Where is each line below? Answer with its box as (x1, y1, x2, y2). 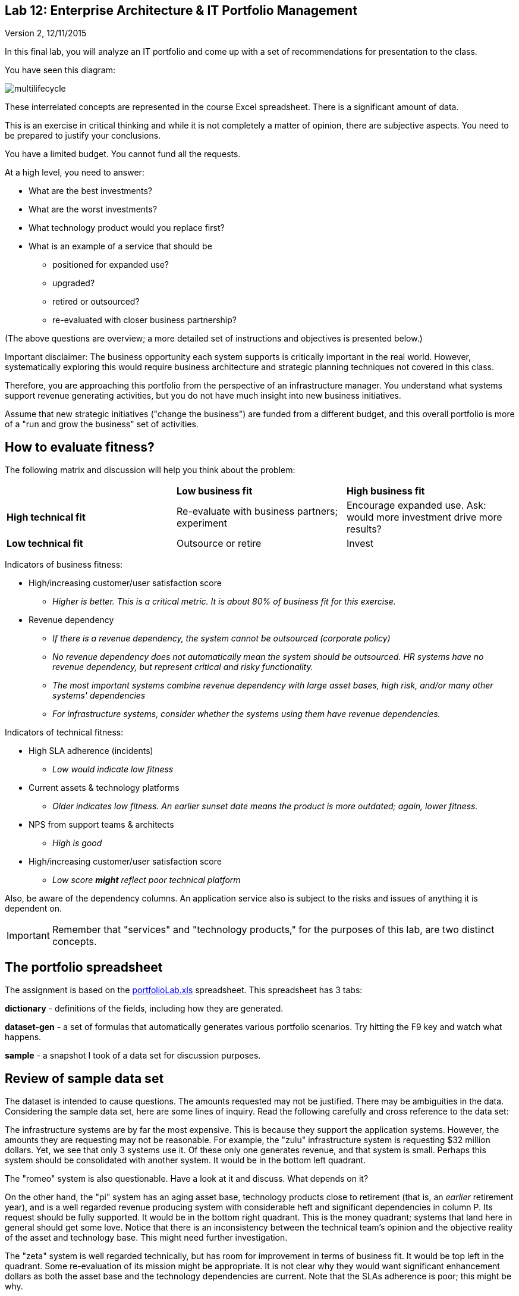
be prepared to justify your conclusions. (5, 130, 161, 141)
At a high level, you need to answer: (5, 167, 144, 178)
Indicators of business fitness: (5, 559, 123, 570)
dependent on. (5, 903, 62, 914)
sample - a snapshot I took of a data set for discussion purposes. (5, 1050, 261, 1061)
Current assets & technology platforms (29, 782, 180, 793)
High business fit (346, 485, 425, 497)
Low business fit (176, 485, 253, 497)
